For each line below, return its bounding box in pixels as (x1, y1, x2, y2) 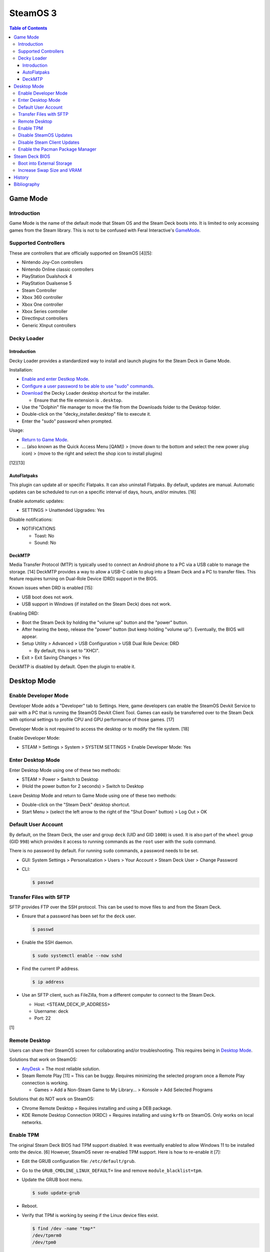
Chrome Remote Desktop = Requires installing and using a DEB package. (21, 1105, 172, 1111)
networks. (21, 1119, 42, 1125)
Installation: (9, 367, 33, 373)
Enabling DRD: (9, 610, 39, 616)
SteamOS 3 (9, 8, 57, 19)
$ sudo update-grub (32, 1190, 80, 1196)
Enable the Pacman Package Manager (18, 146, 97, 152)
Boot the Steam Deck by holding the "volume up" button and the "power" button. (21, 619, 188, 625)
